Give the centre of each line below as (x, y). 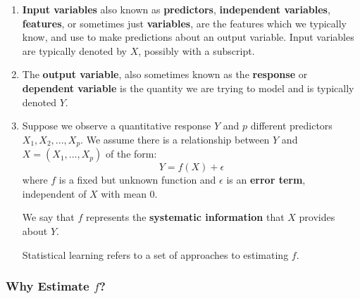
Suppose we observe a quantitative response (117, 126)
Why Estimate (48, 286)
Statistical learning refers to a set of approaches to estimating (155, 254)
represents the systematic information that (185, 217)
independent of (54, 193)
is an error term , (266, 180)
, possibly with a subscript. (197, 50)
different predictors (291, 126)
